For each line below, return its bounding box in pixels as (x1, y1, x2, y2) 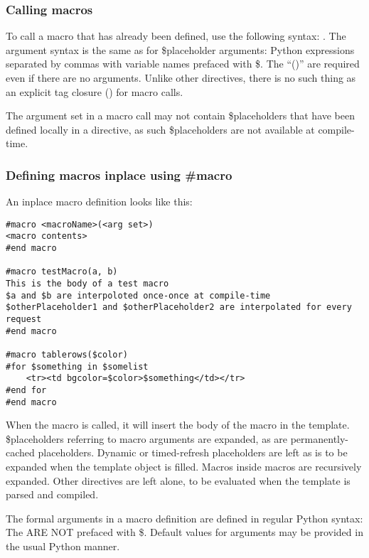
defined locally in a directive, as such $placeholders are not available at (6, 122, 315, 136)
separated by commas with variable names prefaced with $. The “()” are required (6, 56, 360, 71)
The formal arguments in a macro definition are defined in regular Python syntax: (6, 510, 363, 525)
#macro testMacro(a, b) (6, 267, 118, 277)
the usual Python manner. (6, 539, 120, 554)
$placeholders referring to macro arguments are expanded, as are (6, 431, 288, 446)
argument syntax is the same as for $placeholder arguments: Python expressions (6, 42, 355, 57)
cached (6, 445, 35, 460)
